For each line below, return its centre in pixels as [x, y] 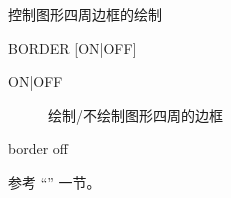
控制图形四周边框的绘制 [85, 14]
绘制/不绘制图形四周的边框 [135, 114]
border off [38, 148]
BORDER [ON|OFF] [72, 47]
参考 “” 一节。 [54, 181]
